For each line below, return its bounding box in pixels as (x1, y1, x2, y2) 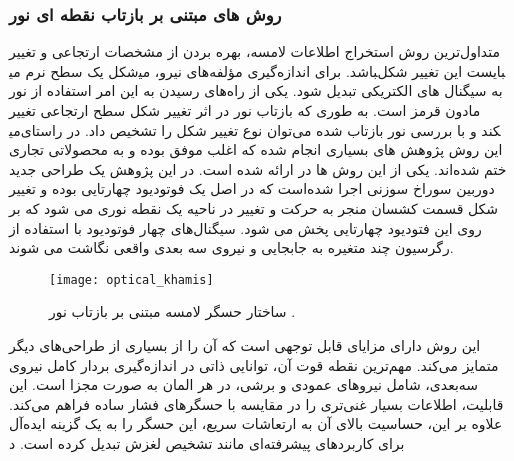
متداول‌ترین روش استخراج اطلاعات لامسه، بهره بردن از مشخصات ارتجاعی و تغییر (9, 41, 500, 62)
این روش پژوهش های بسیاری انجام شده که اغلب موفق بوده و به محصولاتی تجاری (9, 139, 503, 160)
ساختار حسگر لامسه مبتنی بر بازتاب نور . (49, 301, 296, 322)
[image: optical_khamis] (49, 272, 214, 287)
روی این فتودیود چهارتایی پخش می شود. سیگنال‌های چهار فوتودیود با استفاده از (9, 217, 482, 238)
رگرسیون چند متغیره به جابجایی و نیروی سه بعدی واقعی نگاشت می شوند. (9, 237, 454, 258)
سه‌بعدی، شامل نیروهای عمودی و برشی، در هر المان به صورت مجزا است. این (9, 374, 479, 395)
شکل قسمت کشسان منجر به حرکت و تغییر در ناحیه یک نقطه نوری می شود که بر (9, 197, 499, 218)
